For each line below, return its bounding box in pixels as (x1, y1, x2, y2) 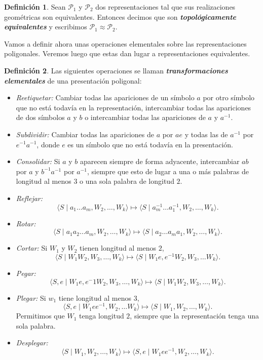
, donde (36, 139, 60, 149)
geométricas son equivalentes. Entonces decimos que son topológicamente (4, 11, 237, 22)
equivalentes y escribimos (4, 21, 87, 32)
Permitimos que (16, 310, 65, 321)
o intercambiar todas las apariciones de (85, 112, 206, 123)
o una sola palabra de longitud (80, 176, 174, 186)
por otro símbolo (203, 92, 255, 103)
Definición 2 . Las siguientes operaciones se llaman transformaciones (4, 65, 228, 75)
